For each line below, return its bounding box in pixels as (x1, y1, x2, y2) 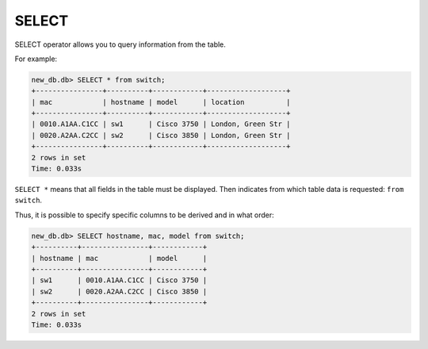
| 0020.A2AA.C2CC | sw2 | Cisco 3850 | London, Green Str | (31, 131, 291, 140)
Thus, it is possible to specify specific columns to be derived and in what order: (14, 210, 275, 220)
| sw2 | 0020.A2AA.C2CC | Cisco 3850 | (31, 286, 208, 296)
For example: (14, 54, 58, 63)
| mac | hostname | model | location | (31, 98, 291, 106)
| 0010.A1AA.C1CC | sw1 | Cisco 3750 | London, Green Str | (31, 120, 291, 128)
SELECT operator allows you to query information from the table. (14, 40, 226, 49)
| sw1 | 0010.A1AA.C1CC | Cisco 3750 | (31, 276, 208, 285)
